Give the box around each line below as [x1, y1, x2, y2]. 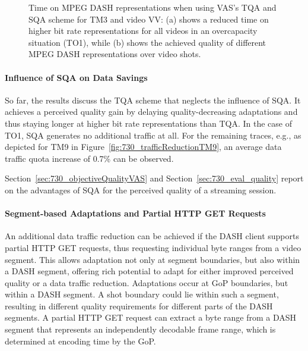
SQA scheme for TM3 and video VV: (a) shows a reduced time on [28, 12, 269, 25]
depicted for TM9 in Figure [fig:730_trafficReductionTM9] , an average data [5, 140, 282, 153]
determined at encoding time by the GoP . [5, 334, 156, 347]
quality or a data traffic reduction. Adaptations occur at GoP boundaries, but [5, 276, 288, 289]
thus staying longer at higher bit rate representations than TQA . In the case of [5, 117, 292, 129]
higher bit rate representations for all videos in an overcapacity [28, 24, 258, 37]
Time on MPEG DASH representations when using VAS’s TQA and [28, 1, 277, 13]
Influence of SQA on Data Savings [5, 71, 148, 83]
